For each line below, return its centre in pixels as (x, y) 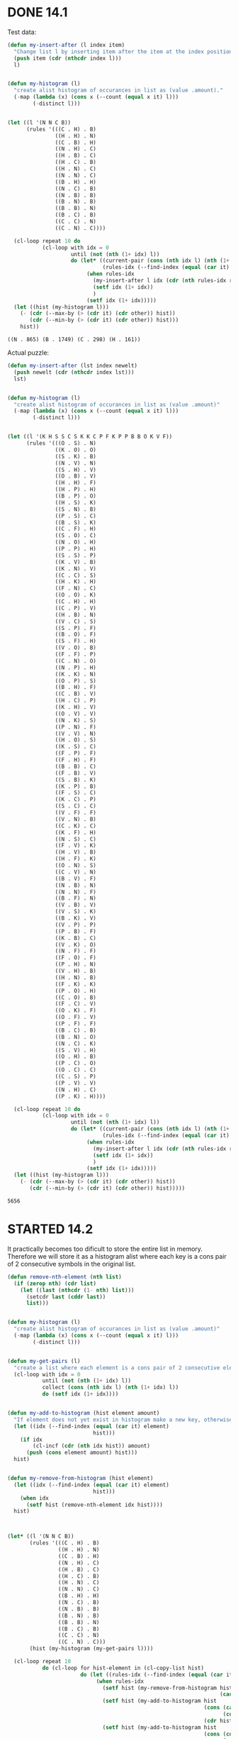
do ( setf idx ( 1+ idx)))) (80, 1394)
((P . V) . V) (76, 1083)
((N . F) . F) (76, 951)
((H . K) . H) (76, 582)
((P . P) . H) (76, 549)
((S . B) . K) (76, 780)
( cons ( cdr (220, 1734)
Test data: (22, 32)
